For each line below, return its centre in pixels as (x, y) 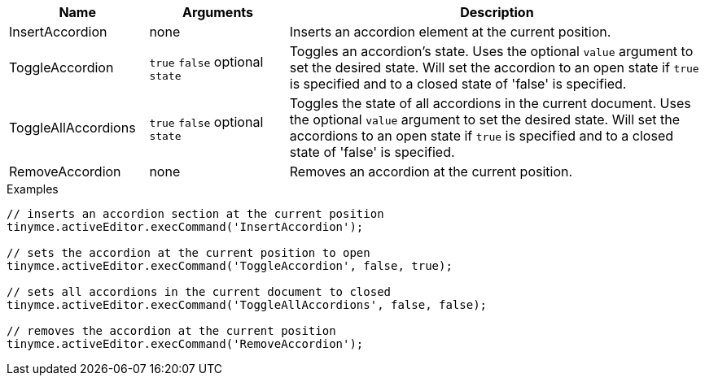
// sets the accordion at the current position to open (188, 253)
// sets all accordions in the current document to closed (199, 292)
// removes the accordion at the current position (171, 331)
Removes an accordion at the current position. (431, 171)
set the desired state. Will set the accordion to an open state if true (494, 67)
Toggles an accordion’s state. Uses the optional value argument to (491, 51)
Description (497, 12)
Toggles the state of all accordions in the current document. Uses (490, 103)
